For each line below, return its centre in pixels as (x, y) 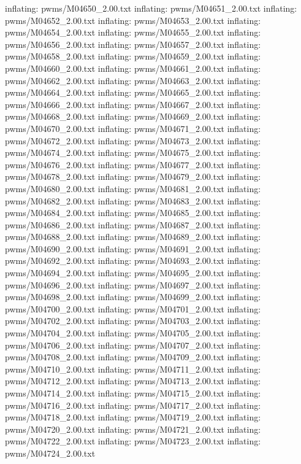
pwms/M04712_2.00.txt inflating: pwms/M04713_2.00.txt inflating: (133, 381)
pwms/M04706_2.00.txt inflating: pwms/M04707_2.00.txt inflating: (133, 345)
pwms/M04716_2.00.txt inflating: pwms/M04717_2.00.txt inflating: (133, 405)
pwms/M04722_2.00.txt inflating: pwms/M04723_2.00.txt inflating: (133, 441)
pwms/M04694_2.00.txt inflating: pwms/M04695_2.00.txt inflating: (133, 273)
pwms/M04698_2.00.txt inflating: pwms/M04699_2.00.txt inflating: (133, 297)
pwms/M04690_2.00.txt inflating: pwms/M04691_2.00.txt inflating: (133, 248)
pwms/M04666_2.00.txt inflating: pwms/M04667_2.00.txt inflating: (133, 104)
